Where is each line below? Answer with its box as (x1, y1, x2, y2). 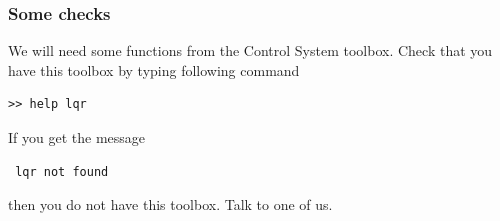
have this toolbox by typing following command (8, 59, 300, 80)
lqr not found (15, 164, 109, 179)
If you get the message (8, 127, 146, 147)
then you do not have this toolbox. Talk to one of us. (8, 194, 333, 215)
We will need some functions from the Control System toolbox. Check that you (8, 40, 493, 61)
